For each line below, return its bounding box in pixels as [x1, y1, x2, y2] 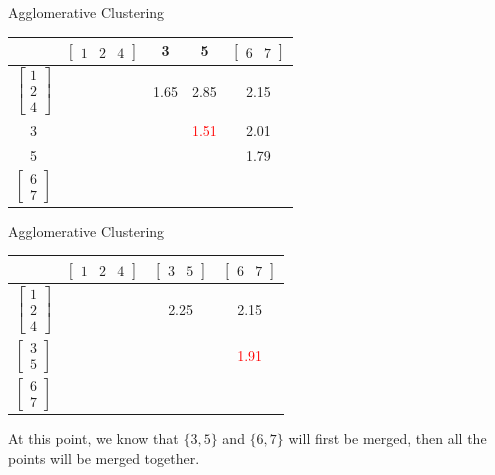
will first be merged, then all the [288, 428, 487, 449]
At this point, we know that [8, 428, 179, 449]
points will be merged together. [8, 447, 200, 468]
